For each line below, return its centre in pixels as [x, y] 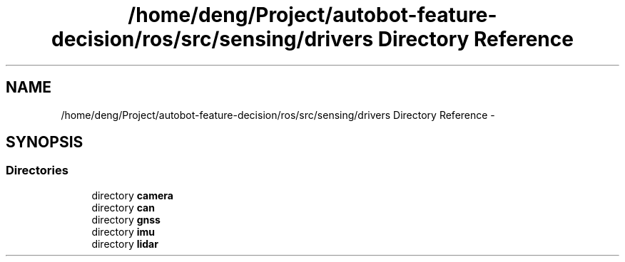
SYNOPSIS [45, 142]
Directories [37, 171]
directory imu [123, 231]
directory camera [132, 195]
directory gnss [126, 219]
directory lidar [125, 243]
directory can [123, 207]
